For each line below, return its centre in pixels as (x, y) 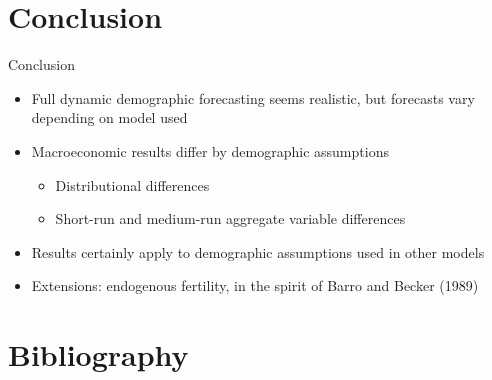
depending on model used (109, 117)
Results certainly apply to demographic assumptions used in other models (258, 251)
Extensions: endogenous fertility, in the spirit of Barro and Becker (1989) (255, 285)
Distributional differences (132, 184)
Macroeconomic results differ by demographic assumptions (210, 150)
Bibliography (98, 354)
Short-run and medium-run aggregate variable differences (230, 218)
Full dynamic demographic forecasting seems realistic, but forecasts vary (253, 97)
